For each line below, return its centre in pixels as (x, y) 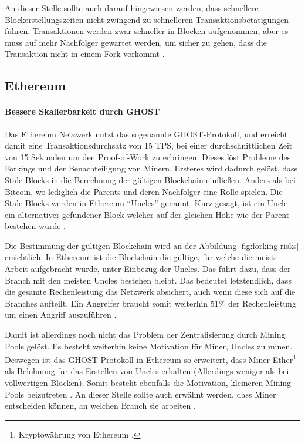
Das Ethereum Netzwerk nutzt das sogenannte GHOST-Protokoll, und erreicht (146, 134)
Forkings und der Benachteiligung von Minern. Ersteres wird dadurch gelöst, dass (151, 168)
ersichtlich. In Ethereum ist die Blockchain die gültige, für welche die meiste (141, 257)
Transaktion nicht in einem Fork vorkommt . (85, 54)
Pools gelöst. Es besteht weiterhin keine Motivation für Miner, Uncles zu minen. (149, 346)
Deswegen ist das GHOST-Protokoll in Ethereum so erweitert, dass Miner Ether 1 (151, 359)
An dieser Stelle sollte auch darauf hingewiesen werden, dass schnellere (132, 8)
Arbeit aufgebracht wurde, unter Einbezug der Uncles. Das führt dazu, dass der (148, 269)
